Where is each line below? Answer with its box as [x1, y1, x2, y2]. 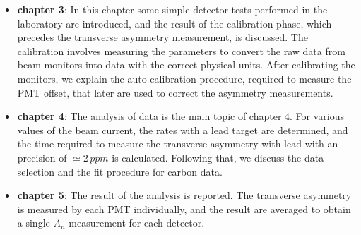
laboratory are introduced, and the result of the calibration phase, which [17, 16, 332, 30]
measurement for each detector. [69, 215, 205, 230]
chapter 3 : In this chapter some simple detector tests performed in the [17, 2, 328, 16]
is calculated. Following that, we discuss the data [112, 150, 324, 164]
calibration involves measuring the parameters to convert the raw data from [17, 43, 345, 58]
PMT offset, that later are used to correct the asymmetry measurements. [17, 85, 333, 100]
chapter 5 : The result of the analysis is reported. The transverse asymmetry [17, 188, 352, 203]
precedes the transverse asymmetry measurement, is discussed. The [17, 30, 308, 44]
